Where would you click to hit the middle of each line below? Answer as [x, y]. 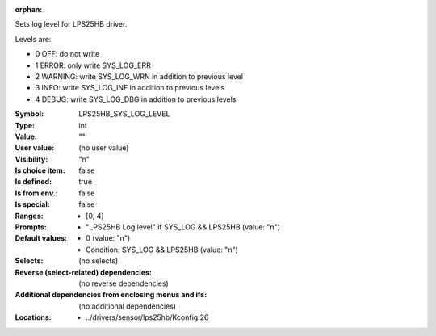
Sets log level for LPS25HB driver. [71, 24]
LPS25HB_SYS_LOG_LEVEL [124, 114]
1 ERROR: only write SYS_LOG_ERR [93, 65]
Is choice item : [40, 170]
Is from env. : [36, 193]
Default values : [41, 238]
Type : [25, 125]
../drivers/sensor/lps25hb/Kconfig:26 [147, 317]
